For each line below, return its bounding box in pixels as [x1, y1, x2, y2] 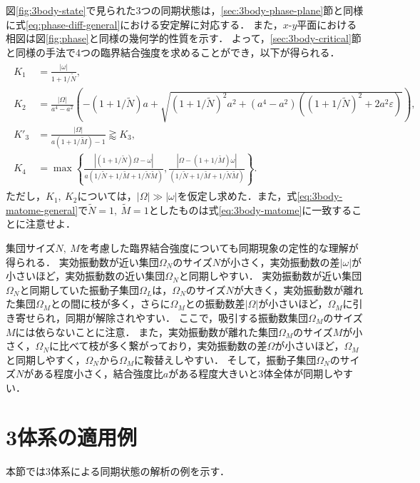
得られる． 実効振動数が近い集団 [6, 254, 159, 269]
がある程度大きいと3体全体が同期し [168, 366, 334, 381]
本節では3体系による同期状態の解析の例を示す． [6, 463, 230, 478]
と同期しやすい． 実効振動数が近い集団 [178, 268, 362, 283]
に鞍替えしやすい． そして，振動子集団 [134, 352, 317, 367]
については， [77, 188, 137, 203]
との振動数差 [185, 296, 245, 311]
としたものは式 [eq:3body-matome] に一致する [148, 202, 352, 217]
